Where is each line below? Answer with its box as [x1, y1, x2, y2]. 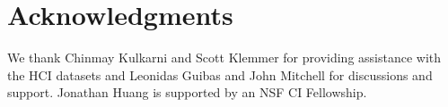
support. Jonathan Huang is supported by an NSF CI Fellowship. [7, 83, 367, 102]
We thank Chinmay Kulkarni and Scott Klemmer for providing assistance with [7, 48, 442, 67]
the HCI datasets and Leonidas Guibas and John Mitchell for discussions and [7, 65, 433, 84]
